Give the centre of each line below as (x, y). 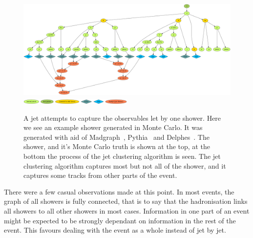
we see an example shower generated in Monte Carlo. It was (113, 127)
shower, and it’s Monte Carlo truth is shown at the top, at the (117, 146)
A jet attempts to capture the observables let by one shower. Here (122, 118)
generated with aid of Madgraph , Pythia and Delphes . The (116, 137)
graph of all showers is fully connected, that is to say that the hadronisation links (126, 201)
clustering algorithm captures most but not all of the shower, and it (125, 165)
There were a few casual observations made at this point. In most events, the (119, 191)
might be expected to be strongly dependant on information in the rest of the (120, 220)
